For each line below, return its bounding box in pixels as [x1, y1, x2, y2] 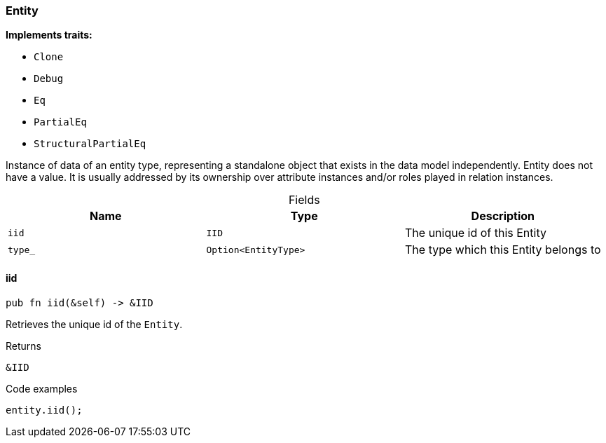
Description [471, 209, 535, 224]
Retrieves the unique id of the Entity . [6, 318, 183, 330]
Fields [288, 193, 320, 207]
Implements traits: [6, 29, 92, 41]
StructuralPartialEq [34, 138, 146, 150]
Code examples [6, 382, 78, 395]
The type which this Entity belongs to [405, 243, 601, 257]
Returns [6, 339, 41, 352]
